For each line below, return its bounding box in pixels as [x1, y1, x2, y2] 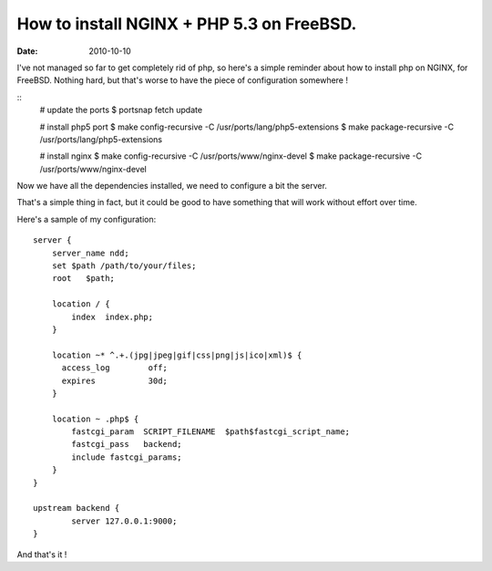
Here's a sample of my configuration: [16, 213, 157, 224]
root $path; [51, 274, 116, 284]
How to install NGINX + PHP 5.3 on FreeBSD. [16, 14, 357, 34]
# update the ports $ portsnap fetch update [39, 105, 203, 116]
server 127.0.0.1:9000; [71, 515, 178, 526]
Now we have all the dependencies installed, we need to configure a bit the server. [16, 181, 328, 192]
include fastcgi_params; [71, 452, 182, 462]
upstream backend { [33, 503, 120, 514]
